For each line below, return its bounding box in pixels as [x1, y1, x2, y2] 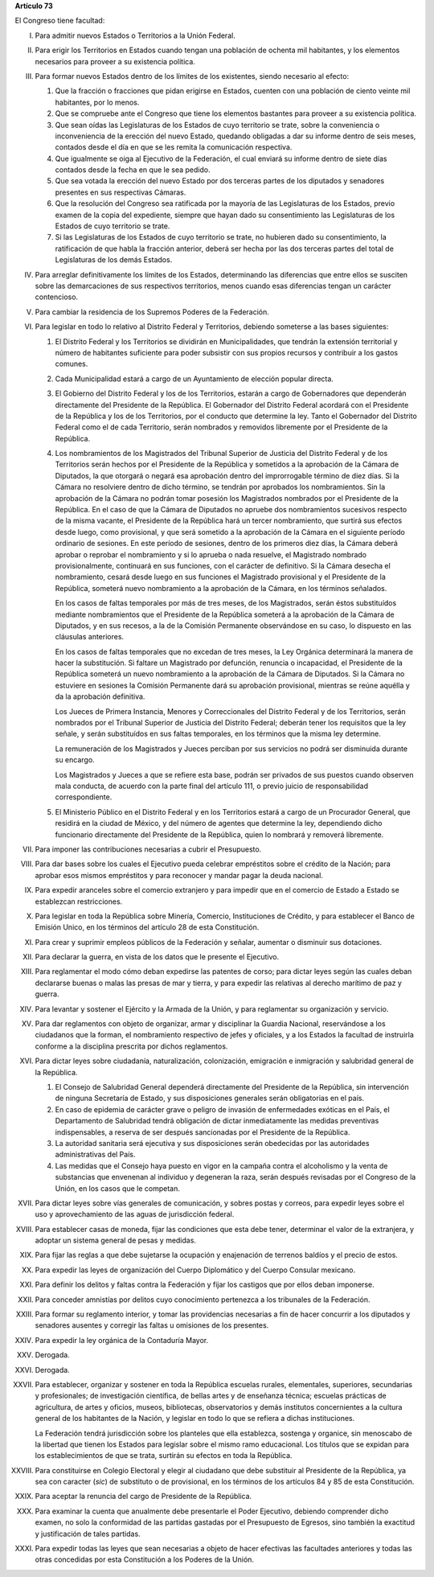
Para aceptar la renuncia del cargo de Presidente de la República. [35, 1492, 252, 1501]
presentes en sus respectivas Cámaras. [55, 187, 186, 197]
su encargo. [55, 755, 96, 765]
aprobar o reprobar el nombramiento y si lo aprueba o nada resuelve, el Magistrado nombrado [55, 549, 367, 559]
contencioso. [35, 292, 79, 302]
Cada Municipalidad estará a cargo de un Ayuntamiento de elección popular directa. [55, 374, 334, 384]
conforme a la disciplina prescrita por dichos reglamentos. [35, 1041, 228, 1051]
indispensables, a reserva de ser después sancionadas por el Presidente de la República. [55, 1127, 350, 1137]
